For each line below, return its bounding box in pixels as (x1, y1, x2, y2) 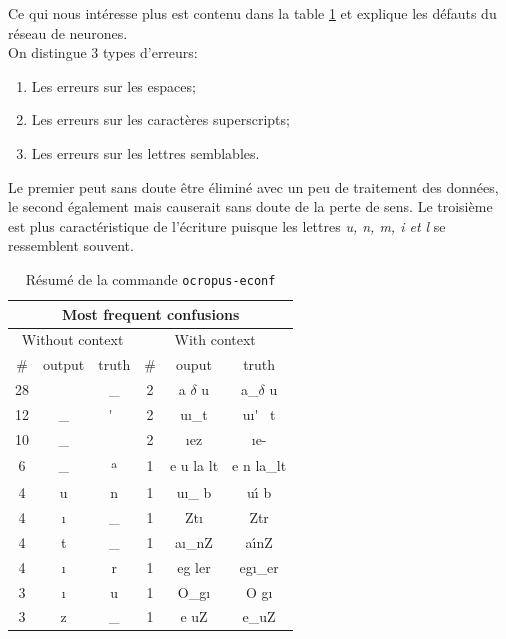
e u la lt (169, 455, 219, 476)
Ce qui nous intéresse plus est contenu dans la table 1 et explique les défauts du (8, 3, 497, 23)
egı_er (239, 556, 279, 577)
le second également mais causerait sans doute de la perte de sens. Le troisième (8, 196, 493, 217)
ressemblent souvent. (8, 235, 134, 256)
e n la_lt (232, 455, 287, 476)
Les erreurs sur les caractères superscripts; (31, 109, 290, 130)
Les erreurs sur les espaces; (31, 75, 196, 96)
